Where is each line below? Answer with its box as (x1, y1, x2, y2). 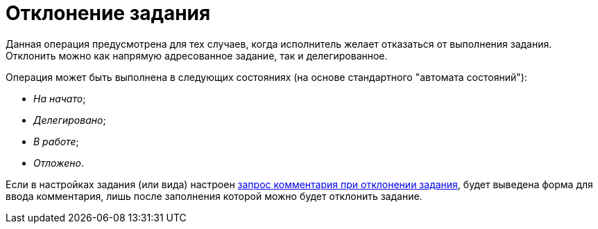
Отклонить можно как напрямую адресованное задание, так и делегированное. (6, 49, 388, 62)
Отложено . (33, 156, 84, 169)
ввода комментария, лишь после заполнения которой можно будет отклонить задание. (6, 190, 422, 202)
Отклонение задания (6, 1, 211, 25)
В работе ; (33, 135, 79, 147)
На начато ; (33, 92, 86, 104)
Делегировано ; (33, 113, 106, 126)
